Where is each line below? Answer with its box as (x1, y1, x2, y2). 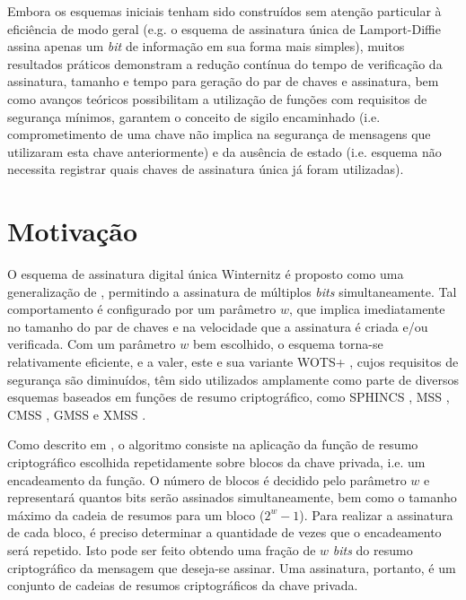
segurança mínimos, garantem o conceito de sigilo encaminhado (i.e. (7, 107, 381, 126)
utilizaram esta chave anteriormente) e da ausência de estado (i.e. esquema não (7, 142, 442, 161)
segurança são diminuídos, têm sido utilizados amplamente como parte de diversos (7, 370, 460, 388)
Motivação (7, 213, 138, 249)
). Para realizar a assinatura (299, 505, 453, 524)
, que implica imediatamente (288, 300, 445, 318)
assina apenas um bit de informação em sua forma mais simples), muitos (7, 37, 405, 56)
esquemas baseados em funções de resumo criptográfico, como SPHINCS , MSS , (7, 387, 450, 406)
